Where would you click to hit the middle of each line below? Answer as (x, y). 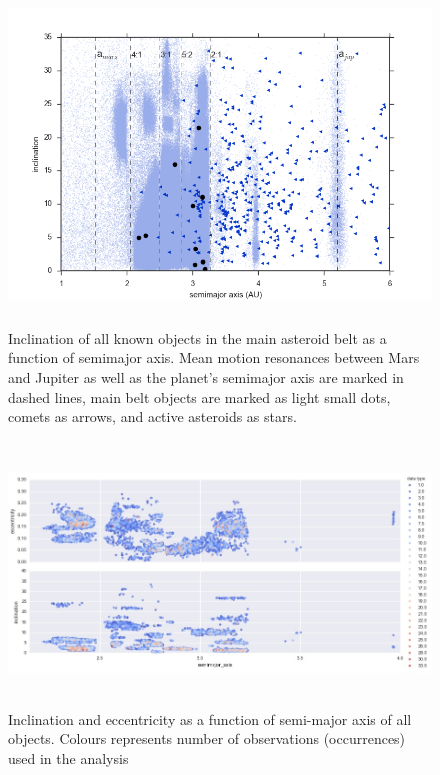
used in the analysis (68, 758)
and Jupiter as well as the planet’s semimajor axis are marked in (206, 376)
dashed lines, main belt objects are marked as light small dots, (199, 396)
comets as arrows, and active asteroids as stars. (152, 416)
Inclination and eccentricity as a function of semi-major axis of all (210, 718)
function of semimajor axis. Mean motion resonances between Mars (214, 357)
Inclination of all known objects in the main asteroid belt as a (197, 337)
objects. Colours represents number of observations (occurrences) (207, 738)
